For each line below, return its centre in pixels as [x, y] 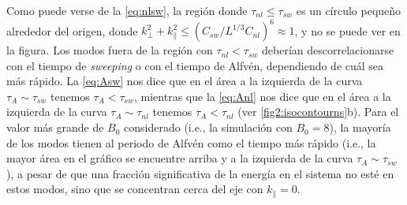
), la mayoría [360, 127]
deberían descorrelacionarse [328, 50]
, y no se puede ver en [347, 30]
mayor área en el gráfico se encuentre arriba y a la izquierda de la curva [180, 158]
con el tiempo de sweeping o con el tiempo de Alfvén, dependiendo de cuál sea [195, 65]
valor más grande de [55, 127]
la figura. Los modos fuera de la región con [110, 50]
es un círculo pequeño [349, 10]
